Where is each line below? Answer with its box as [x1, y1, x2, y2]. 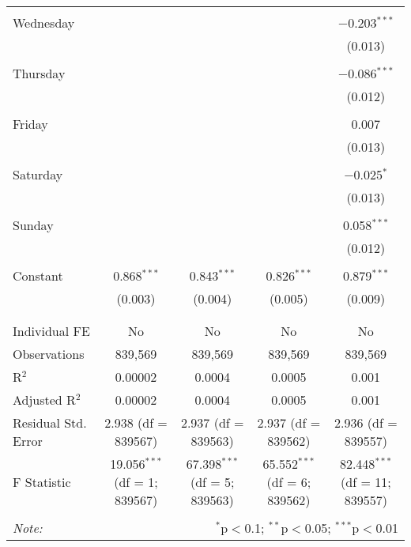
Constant [13, 266, 63, 285]
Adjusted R [13, 390, 76, 409]
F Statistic [13, 473, 71, 491]
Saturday [13, 165, 63, 183]
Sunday [13, 216, 54, 234]
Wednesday [13, 13, 75, 32]
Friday [13, 115, 48, 133]
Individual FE [13, 322, 90, 340]
